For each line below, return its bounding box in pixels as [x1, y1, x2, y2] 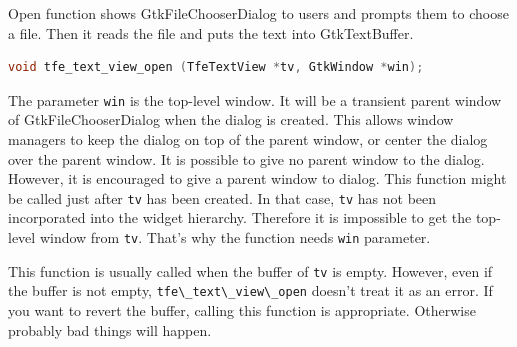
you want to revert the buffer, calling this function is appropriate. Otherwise [8, 300, 476, 321]
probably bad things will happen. [8, 319, 212, 340]
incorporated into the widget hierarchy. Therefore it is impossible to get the [8, 207, 472, 228]
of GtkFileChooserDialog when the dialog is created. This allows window [8, 109, 454, 130]
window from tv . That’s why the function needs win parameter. [39, 227, 431, 248]
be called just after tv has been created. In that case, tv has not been [8, 187, 437, 208]
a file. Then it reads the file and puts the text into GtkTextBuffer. [8, 22, 414, 43]
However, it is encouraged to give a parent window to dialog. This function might [8, 168, 507, 189]
